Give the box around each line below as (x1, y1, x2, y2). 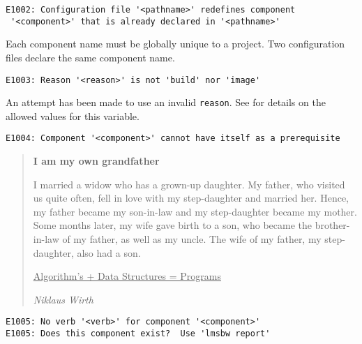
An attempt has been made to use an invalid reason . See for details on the (6, 95, 326, 110)
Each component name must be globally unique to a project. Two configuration (6, 36, 345, 51)
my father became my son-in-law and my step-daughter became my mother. (33, 204, 357, 218)
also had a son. (77, 245, 141, 260)
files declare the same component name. (6, 50, 175, 64)
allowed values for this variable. (6, 108, 139, 123)
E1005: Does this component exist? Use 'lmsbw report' (6, 329, 271, 339)
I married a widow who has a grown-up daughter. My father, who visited (33, 177, 345, 191)
